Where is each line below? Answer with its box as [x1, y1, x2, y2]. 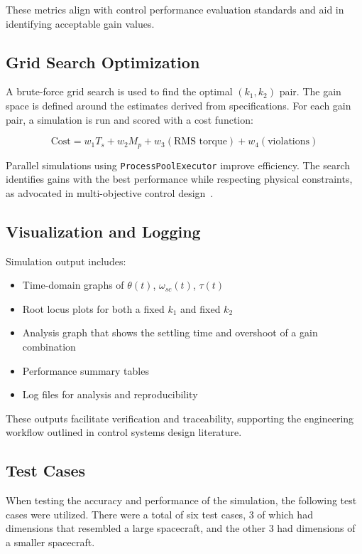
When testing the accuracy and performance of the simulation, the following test [6, 493, 357, 508]
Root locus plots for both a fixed [22, 301, 165, 316]
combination [22, 339, 76, 354]
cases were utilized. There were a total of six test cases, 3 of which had [6, 506, 313, 521]
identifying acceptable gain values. [6, 16, 155, 31]
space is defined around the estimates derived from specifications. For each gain [6, 97, 351, 112]
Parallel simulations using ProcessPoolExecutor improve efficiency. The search [6, 157, 351, 172]
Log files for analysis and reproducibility [22, 387, 198, 402]
